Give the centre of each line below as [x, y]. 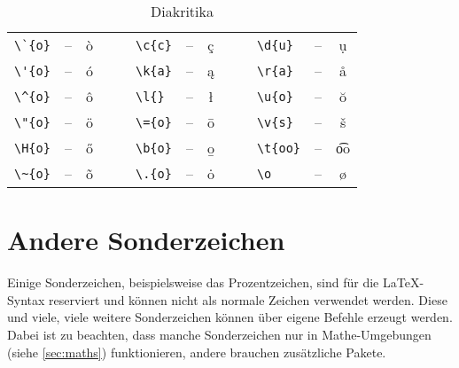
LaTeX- [403, 282]
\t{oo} [279, 148]
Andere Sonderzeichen [146, 240]
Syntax [26, 299]
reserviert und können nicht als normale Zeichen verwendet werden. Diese [248, 299]
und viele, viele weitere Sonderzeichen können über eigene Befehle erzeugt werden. [230, 317]
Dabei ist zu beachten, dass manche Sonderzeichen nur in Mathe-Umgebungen [219, 334]
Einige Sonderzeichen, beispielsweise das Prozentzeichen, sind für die [193, 282]
